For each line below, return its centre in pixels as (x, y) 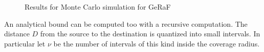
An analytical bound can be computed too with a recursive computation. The (126, 23)
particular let (25, 43)
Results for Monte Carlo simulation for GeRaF (98, 7)
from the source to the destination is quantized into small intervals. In (150, 34)
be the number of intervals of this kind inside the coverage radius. (157, 43)
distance (17, 34)
